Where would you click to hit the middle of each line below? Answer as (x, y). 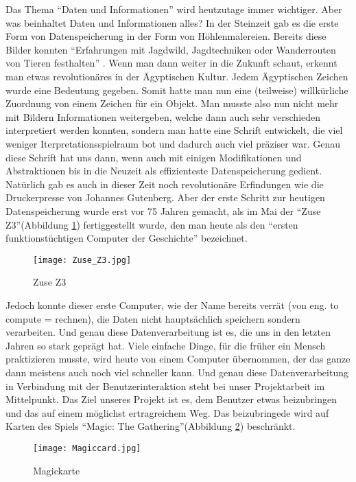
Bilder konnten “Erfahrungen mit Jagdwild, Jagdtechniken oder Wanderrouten (171, 49)
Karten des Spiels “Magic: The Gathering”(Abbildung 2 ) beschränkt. (151, 426)
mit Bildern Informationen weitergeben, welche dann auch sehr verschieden (163, 116)
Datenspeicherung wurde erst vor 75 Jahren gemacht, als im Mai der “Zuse (163, 210)
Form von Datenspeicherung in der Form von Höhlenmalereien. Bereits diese (166, 36)
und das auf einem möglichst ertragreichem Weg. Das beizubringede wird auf (167, 412)
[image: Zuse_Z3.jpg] (82, 260)
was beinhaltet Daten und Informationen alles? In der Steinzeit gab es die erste (172, 22)
